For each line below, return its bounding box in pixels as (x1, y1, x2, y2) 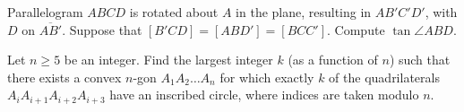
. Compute (327, 20, 385, 39)
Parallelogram (7, 3, 83, 21)
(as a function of (288, 50, 378, 69)
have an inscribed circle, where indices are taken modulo (109, 85, 419, 104)
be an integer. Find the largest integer (64, 50, 273, 69)
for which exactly (219, 67, 314, 86)
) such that (389, 50, 451, 69)
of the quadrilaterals (329, 67, 440, 86)
